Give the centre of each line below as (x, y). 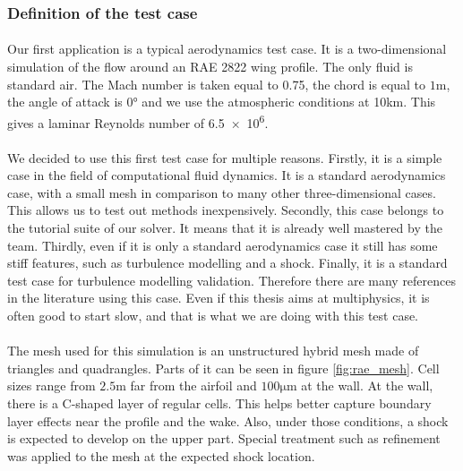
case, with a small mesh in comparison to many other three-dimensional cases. (222, 192)
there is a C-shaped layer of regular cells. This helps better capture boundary (219, 402)
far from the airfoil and (193, 385)
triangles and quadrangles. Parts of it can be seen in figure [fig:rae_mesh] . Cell (223, 368)
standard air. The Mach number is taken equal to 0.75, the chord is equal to (217, 84)
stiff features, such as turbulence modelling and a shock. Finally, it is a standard (227, 263)
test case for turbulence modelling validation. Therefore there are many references (232, 280)
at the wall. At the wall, (367, 385)
